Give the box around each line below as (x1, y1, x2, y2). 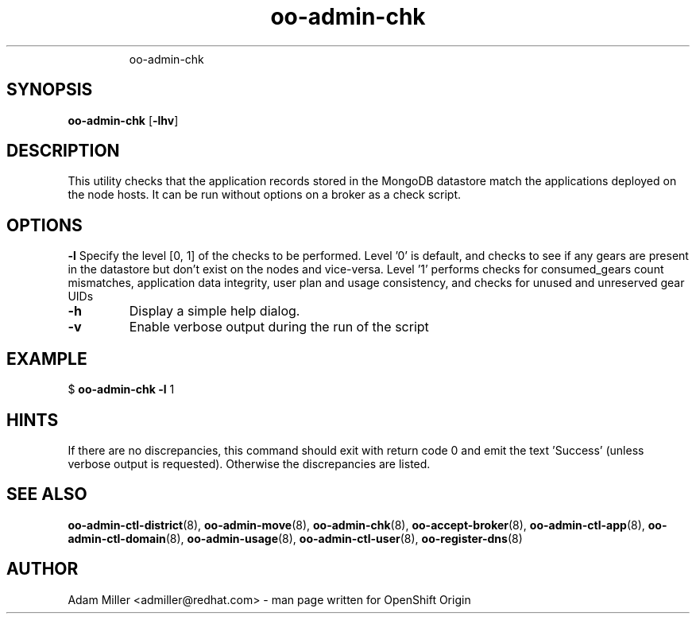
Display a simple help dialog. (129, 303, 300, 320)
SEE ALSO (6, 484, 87, 505)
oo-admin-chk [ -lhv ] (68, 113, 179, 127)
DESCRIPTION (6, 141, 120, 161)
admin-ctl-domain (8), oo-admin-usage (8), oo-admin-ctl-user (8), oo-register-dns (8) (68, 531, 523, 545)
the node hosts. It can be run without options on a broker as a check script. (68, 188, 462, 202)
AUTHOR (6, 559, 79, 579)
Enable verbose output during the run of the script (129, 319, 429, 335)
